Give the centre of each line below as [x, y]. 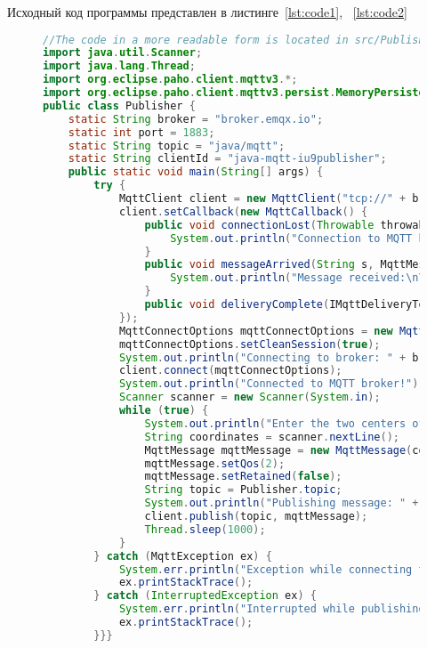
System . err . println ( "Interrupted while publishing [272, 609]
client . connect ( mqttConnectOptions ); [230, 371]
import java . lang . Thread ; [119, 66]
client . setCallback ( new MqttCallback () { [243, 211]
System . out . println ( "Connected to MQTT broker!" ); [272, 384]
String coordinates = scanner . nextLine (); [272, 437]
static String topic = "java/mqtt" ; [177, 146]
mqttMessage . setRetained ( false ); [243, 477]
